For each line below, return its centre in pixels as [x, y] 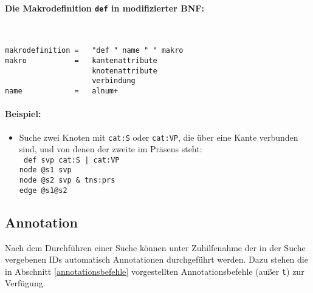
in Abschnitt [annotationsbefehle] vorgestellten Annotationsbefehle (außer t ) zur [155, 271]
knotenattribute [125, 71]
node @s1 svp [45, 170]
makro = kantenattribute [81, 61]
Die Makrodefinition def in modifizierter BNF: [105, 8]
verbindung [114, 81]
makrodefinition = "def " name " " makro [94, 51]
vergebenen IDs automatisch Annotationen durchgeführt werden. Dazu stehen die [156, 259]
